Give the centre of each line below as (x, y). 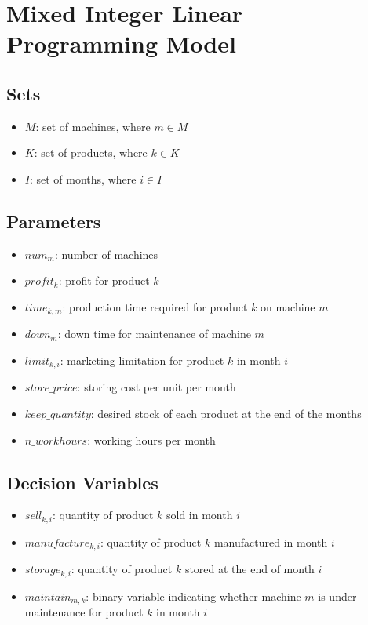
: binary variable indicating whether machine (193, 596)
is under (337, 596)
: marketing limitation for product (142, 360)
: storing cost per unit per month (157, 387)
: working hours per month (151, 440)
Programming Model (121, 44)
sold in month (199, 515)
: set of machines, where (93, 126)
